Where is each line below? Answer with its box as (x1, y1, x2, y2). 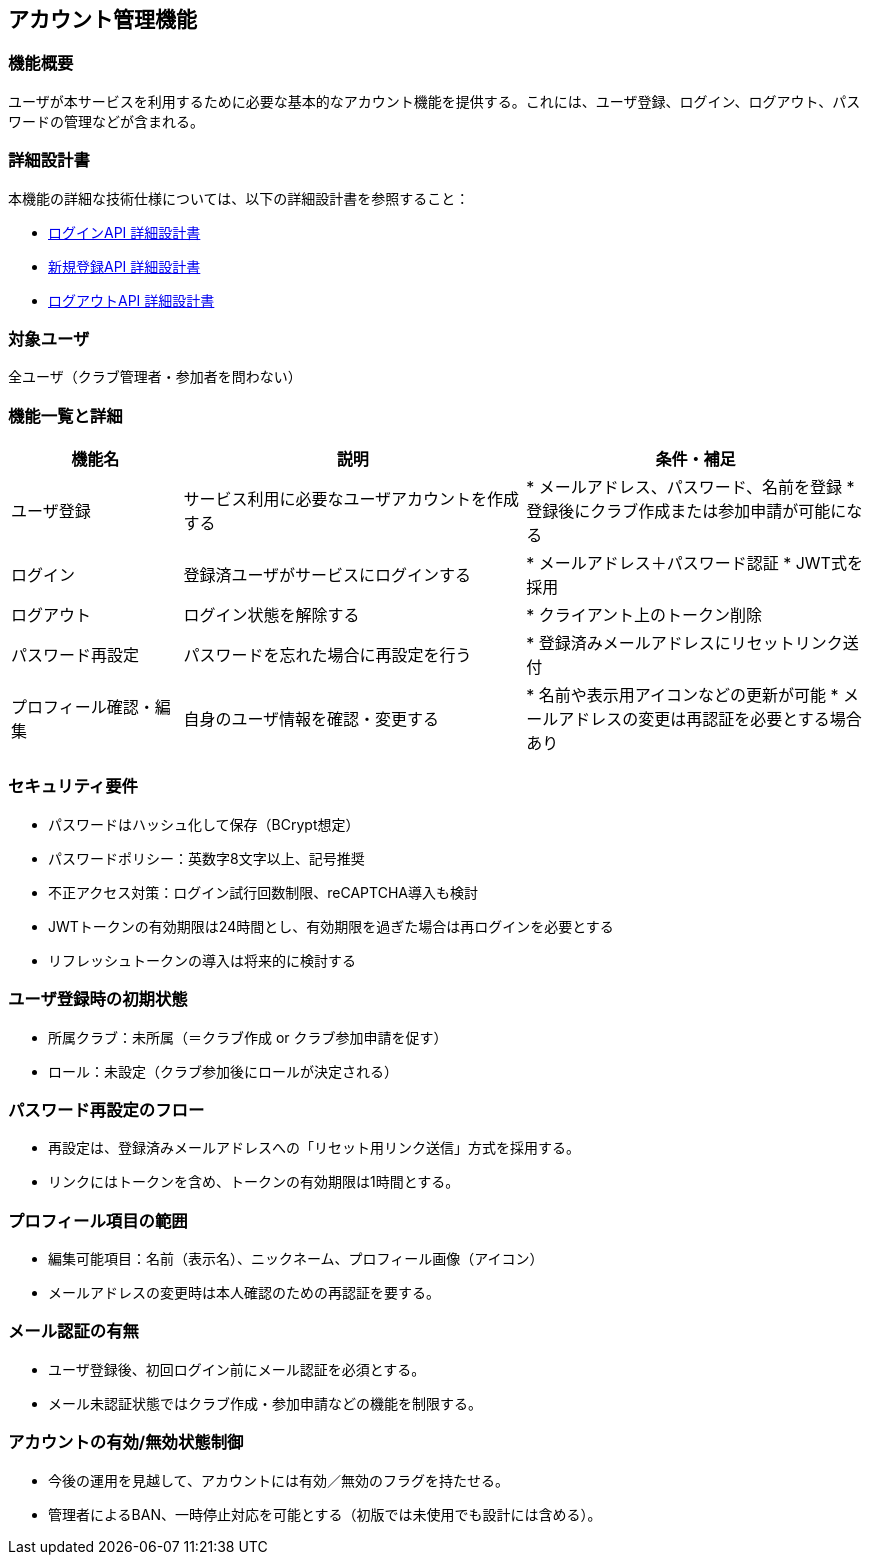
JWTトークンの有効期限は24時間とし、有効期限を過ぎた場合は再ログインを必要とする (48, 917, 614, 935)
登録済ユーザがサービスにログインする (183, 565, 472, 586)
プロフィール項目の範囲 (8, 1210, 188, 1231)
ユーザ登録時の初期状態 (8, 989, 188, 1010)
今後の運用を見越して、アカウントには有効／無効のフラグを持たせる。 (48, 1471, 509, 1489)
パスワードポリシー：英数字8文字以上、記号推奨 (48, 849, 365, 867)
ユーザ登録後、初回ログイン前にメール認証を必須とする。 (48, 1360, 426, 1378)
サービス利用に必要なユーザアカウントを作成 (183, 489, 520, 510)
